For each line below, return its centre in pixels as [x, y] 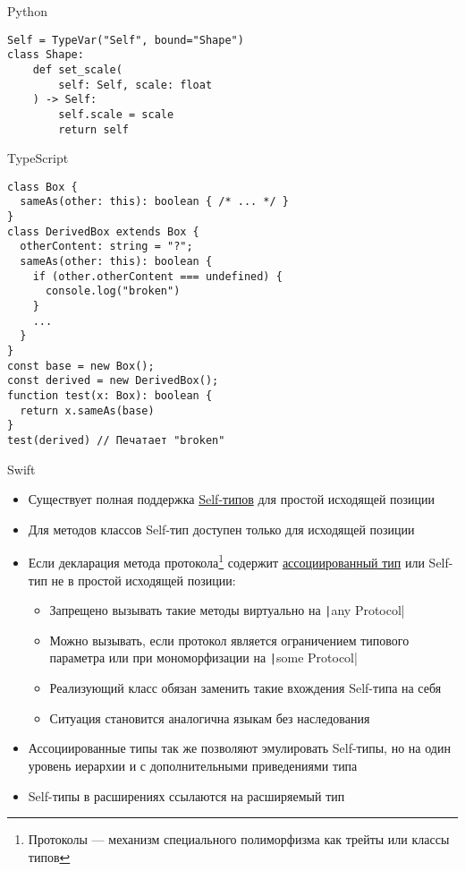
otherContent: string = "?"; [106, 247]
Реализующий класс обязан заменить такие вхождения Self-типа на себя [245, 688]
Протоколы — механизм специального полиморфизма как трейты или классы [239, 839]
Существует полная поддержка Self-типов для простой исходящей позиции [232, 499]
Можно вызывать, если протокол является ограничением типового [229, 640]
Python [27, 11]
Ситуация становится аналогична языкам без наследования [210, 717]
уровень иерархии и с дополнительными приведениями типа [193, 765]
